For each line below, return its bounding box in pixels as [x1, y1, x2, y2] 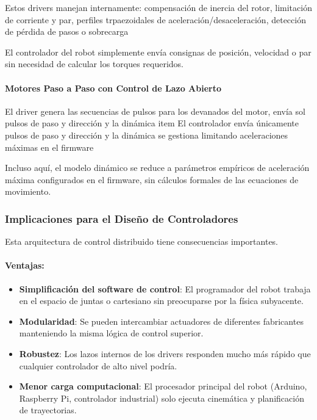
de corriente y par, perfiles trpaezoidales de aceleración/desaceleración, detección [5, 13, 306, 26]
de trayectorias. [19, 404, 77, 416]
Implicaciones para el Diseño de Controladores [5, 211, 238, 226]
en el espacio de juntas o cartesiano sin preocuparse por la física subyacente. [19, 294, 304, 307]
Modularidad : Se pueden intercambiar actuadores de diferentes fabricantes [19, 314, 304, 327]
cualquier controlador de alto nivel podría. [19, 359, 177, 372]
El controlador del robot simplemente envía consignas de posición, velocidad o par [5, 45, 312, 58]
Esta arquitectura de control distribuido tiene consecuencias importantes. [5, 235, 279, 248]
